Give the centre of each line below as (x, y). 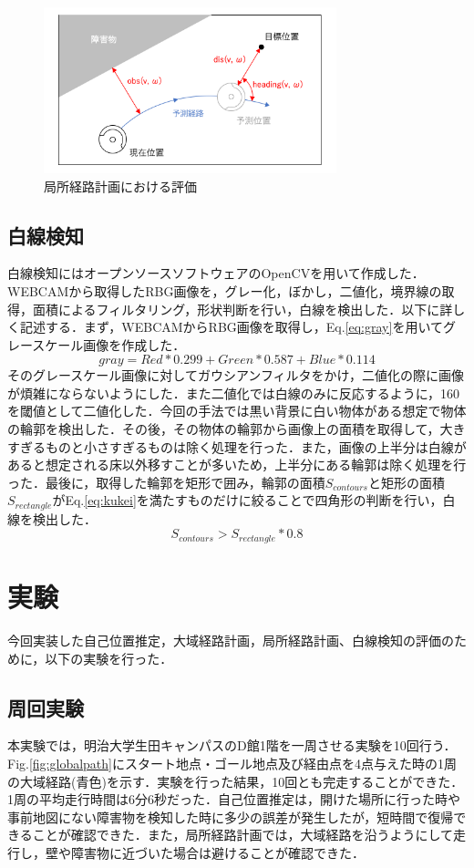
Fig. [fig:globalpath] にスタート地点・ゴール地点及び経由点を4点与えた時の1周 (232, 764)
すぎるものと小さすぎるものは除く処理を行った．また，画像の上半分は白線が (237, 446)
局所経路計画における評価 (120, 186)
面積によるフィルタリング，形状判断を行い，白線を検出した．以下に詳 (242, 309)
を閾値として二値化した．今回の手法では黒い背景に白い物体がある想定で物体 (237, 411)
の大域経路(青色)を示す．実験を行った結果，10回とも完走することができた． (236, 781)
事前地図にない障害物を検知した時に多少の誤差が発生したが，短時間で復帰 (231, 816)
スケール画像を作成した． (109, 344)
